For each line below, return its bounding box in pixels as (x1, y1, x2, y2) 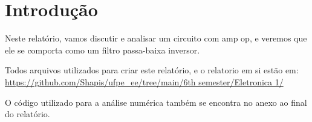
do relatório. (5, 108, 50, 120)
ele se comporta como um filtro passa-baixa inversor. (5, 43, 200, 56)
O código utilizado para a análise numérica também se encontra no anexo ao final (5, 96, 307, 108)
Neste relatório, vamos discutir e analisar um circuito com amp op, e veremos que (5, 32, 307, 44)
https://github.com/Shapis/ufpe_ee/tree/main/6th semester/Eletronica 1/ (5, 75, 284, 88)
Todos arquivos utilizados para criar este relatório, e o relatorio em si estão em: (5, 64, 299, 76)
